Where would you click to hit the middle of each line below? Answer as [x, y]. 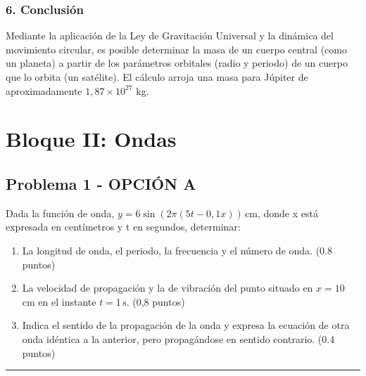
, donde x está [288, 213]
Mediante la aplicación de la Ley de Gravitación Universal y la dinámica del [170, 35]
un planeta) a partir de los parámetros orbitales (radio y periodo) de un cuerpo [177, 63]
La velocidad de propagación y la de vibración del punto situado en [168, 288]
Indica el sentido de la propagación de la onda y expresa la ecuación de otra [186, 325]
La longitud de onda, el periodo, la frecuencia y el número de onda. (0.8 [177, 250]
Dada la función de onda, [60, 213]
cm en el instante [59, 301]
